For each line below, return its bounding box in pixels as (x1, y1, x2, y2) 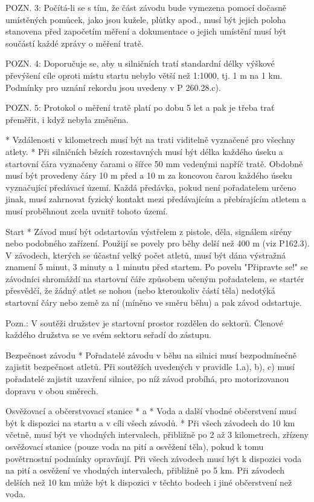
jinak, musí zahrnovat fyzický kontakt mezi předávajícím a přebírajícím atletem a (5, 193, 307, 205)
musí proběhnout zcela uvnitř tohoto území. (5, 204, 168, 217)
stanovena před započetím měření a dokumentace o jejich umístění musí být (5, 25, 286, 38)
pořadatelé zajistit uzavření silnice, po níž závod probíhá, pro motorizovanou (5, 372, 289, 385)
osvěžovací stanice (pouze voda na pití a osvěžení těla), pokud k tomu (5, 440, 264, 452)
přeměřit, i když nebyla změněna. (5, 113, 129, 125)
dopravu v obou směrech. (5, 384, 98, 397)
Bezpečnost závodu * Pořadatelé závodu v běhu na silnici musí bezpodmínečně (5, 348, 297, 361)
